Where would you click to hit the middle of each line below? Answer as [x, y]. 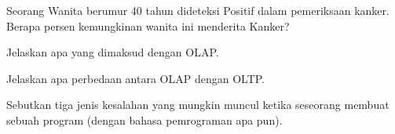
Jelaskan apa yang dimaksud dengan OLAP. [113, 52]
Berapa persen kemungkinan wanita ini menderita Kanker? [148, 25]
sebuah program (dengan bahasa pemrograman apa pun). [144, 120]
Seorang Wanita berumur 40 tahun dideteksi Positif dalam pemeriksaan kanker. [198, 10]
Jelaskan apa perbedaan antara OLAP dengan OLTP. [136, 78]
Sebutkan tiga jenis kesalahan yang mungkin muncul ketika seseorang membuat [198, 105]
